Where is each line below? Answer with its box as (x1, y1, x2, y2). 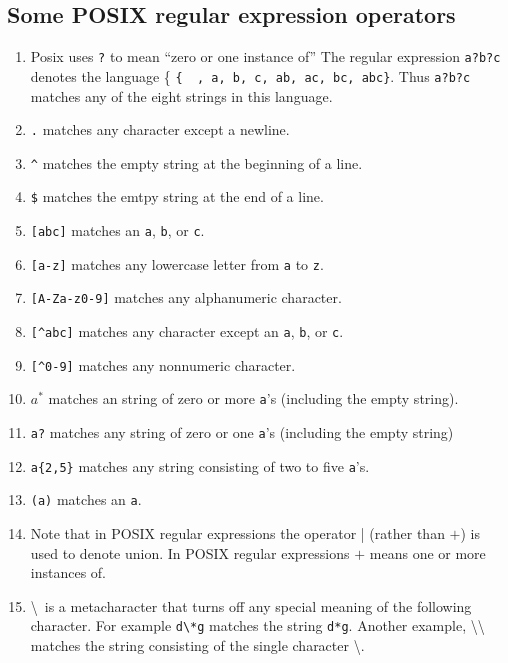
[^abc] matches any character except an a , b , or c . (30, 321, 344, 342)
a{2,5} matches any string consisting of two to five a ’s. (30, 455, 370, 476)
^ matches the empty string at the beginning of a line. (30, 152, 363, 173)
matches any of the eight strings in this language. (30, 85, 333, 106)
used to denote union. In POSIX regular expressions (30, 542, 350, 563)
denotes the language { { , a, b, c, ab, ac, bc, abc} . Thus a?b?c (30, 65, 471, 86)
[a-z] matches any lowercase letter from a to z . (30, 253, 324, 274)
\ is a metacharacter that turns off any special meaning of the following (30, 595, 472, 616)
